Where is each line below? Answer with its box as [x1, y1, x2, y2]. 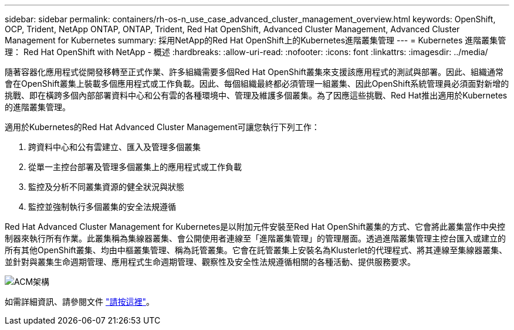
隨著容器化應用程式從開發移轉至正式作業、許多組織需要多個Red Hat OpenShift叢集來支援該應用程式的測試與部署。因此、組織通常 [5, 67, 503, 77]
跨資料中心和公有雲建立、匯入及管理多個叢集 [28, 142, 201, 152]
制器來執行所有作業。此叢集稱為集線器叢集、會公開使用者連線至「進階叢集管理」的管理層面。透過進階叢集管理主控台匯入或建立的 [5, 233, 506, 243]
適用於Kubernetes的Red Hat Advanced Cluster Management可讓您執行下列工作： [5, 122, 320, 132]
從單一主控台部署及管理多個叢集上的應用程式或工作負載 [28, 162, 242, 172]
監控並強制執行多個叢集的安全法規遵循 [28, 202, 176, 212]
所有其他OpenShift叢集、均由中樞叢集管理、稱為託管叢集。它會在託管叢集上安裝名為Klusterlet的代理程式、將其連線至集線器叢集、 [5, 245, 508, 255]
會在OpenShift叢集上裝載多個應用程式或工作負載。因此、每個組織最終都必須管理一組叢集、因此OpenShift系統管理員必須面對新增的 [5, 79, 509, 89]
